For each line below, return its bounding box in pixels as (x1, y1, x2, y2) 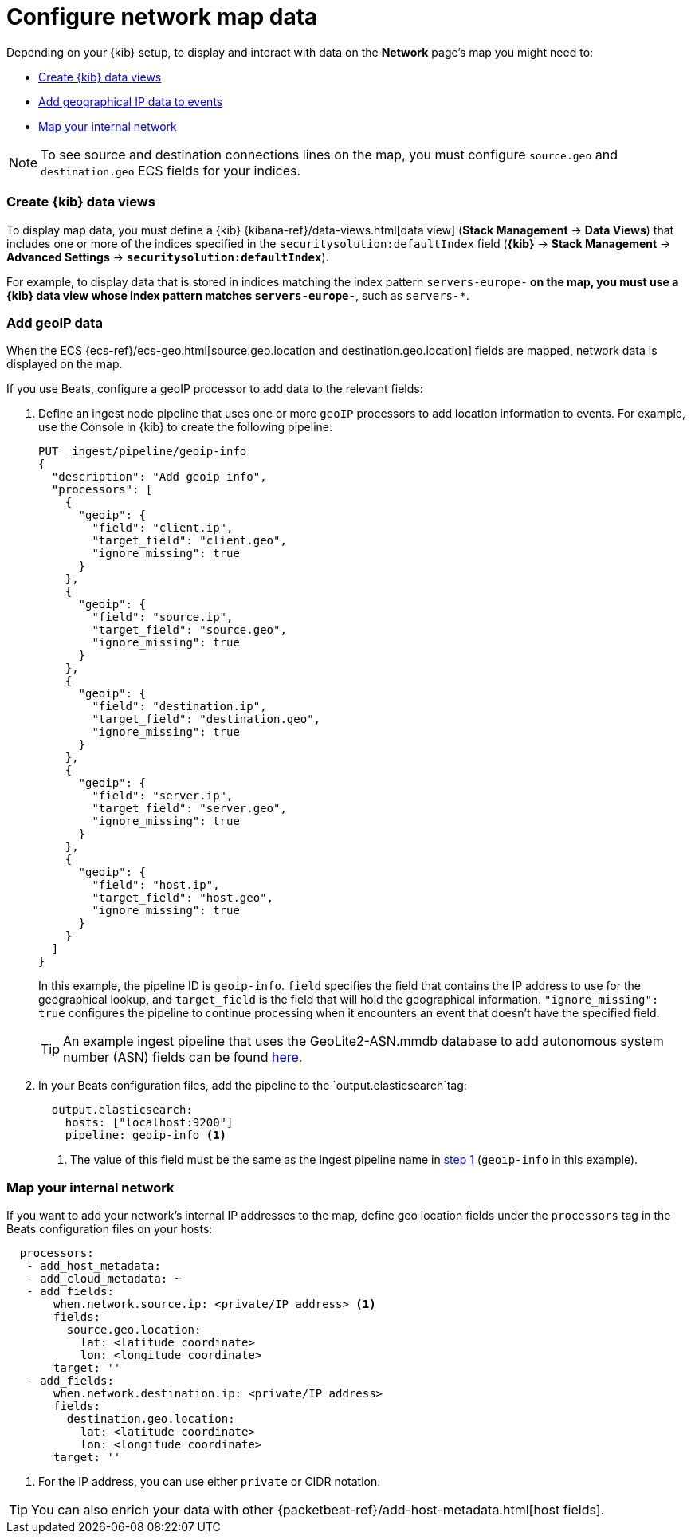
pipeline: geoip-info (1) (65, 1129, 227, 1142)
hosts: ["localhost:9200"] (65, 1116, 234, 1129)
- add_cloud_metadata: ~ (26, 1272, 182, 1285)
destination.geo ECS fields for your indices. (41, 162, 301, 179)
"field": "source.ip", (92, 611, 234, 624)
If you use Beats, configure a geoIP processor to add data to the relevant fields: (6, 382, 423, 396)
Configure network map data (6, 3, 318, 30)
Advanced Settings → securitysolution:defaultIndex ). (6, 249, 329, 264)
